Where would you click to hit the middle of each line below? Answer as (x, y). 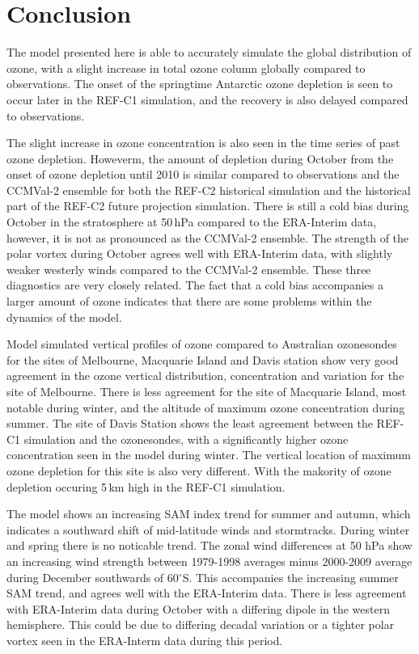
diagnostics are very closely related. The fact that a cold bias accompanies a (195, 285)
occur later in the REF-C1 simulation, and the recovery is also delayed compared (207, 99)
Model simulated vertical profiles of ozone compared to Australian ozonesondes (202, 344)
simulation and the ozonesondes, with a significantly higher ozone (186, 439)
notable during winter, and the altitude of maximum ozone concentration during (206, 407)
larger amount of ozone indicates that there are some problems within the (189, 301)
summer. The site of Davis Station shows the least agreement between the (190, 423)
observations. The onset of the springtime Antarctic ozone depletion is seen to (200, 84)
